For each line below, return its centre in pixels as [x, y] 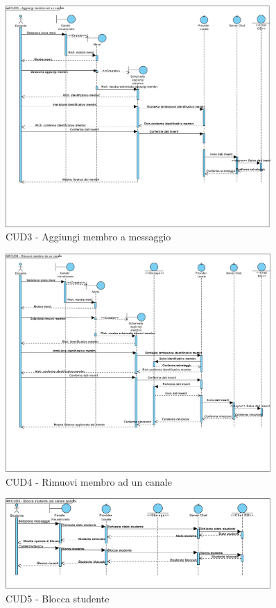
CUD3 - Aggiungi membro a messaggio [88, 237]
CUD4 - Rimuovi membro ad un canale [89, 481]
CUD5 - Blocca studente [58, 598]
